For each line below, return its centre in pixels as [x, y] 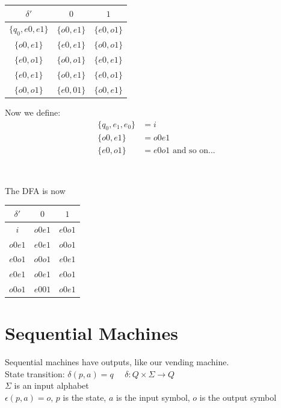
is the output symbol [238, 397]
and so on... [194, 151]
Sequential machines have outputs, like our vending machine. [117, 362]
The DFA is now [35, 190]
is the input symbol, [153, 397]
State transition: [35, 373]
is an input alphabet [51, 385]
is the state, [85, 397]
